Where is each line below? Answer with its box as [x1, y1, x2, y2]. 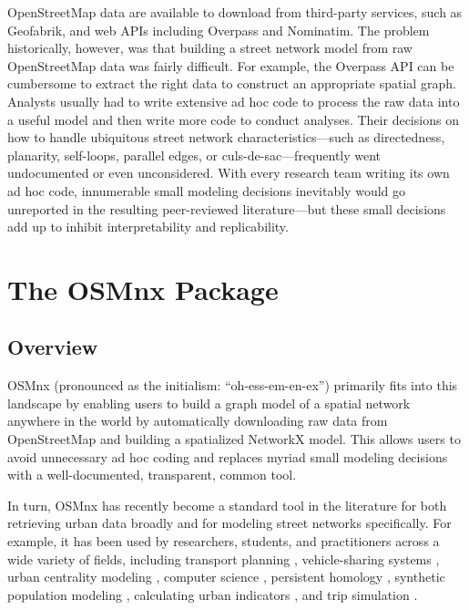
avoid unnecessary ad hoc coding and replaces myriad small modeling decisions [7, 447, 448, 466]
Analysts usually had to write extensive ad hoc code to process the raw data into [7, 91, 460, 110]
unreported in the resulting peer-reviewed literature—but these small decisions [7, 199, 446, 218]
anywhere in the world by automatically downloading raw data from [7, 411, 388, 430]
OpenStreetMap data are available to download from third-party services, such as [7, 3, 463, 21]
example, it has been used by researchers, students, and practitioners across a [7, 532, 440, 551]
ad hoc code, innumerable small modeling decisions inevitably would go [7, 181, 406, 200]
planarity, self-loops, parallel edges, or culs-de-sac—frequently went [7, 145, 382, 164]
